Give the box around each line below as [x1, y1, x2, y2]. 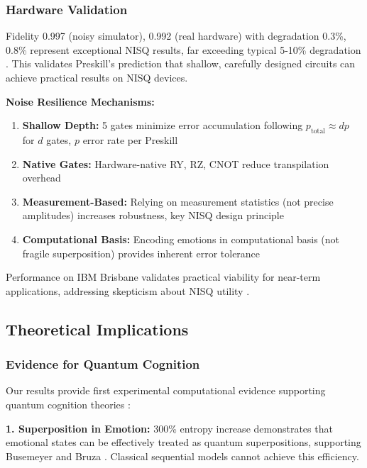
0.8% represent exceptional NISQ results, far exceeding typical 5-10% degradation [6, 42, 361, 57]
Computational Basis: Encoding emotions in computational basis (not [22, 231, 340, 246]
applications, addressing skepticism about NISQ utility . [6, 283, 250, 298]
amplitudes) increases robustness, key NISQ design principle [22, 208, 284, 223]
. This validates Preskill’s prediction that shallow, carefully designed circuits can [6, 56, 356, 71]
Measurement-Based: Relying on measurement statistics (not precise [22, 194, 334, 208]
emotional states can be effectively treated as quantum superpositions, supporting [6, 435, 361, 450]
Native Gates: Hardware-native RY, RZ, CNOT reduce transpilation [22, 156, 329, 171]
